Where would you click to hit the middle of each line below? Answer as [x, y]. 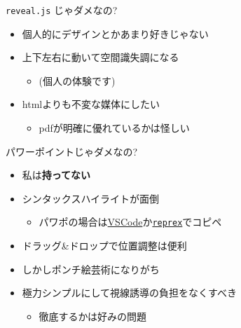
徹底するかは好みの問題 [93, 316]
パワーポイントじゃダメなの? [72, 151]
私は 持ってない [56, 175]
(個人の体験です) [77, 80]
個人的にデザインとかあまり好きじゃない [115, 33]
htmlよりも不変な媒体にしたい [91, 104]
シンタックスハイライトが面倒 [91, 198]
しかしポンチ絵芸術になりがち [91, 269]
